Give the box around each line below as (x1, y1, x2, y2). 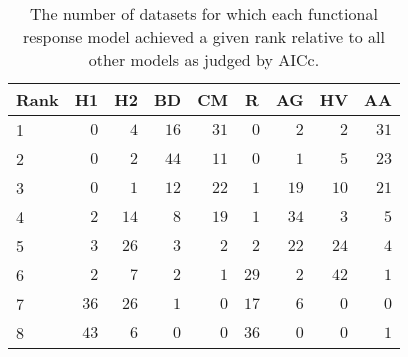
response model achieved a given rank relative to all (22, 25, 385, 48)
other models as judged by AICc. (88, 48, 320, 71)
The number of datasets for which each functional (30, 2, 378, 25)
